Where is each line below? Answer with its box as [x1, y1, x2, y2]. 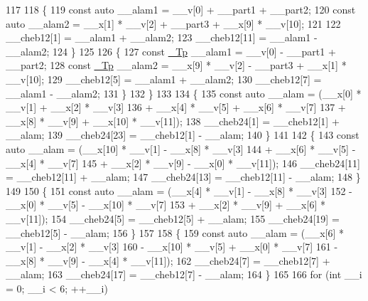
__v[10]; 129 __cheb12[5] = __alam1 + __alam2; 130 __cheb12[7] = [6, 71, 322, 86]
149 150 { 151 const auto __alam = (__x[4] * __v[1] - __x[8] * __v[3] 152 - [6, 183, 352, 198]
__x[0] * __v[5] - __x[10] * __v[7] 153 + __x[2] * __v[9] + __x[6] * [6, 197, 325, 212]
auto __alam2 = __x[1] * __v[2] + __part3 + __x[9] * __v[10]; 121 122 [6, 16, 341, 31]
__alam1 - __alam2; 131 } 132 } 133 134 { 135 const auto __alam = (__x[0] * [6, 85, 362, 100]
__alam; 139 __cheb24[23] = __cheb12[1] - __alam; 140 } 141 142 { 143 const [6, 127, 359, 142]
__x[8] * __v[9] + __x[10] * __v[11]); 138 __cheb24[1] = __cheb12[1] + [6, 113, 340, 128]
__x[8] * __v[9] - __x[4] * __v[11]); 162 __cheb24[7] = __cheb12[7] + [6, 253, 330, 268]
